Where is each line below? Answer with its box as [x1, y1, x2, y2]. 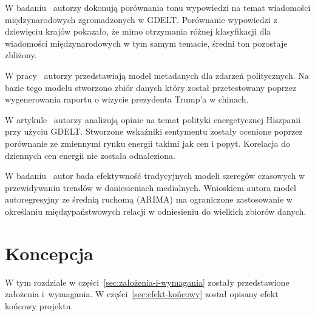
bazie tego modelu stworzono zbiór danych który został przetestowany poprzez [5, 81, 296, 93]
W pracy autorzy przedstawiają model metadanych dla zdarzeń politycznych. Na [5, 69, 309, 81]
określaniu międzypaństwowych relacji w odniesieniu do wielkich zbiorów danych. [5, 204, 307, 217]
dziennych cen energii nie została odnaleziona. [5, 149, 175, 161]
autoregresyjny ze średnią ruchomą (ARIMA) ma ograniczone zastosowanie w [5, 193, 293, 206]
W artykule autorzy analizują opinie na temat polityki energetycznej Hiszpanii [5, 113, 301, 126]
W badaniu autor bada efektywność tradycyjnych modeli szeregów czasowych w [5, 169, 305, 182]
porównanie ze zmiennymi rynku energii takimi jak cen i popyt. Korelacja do [5, 136, 290, 149]
